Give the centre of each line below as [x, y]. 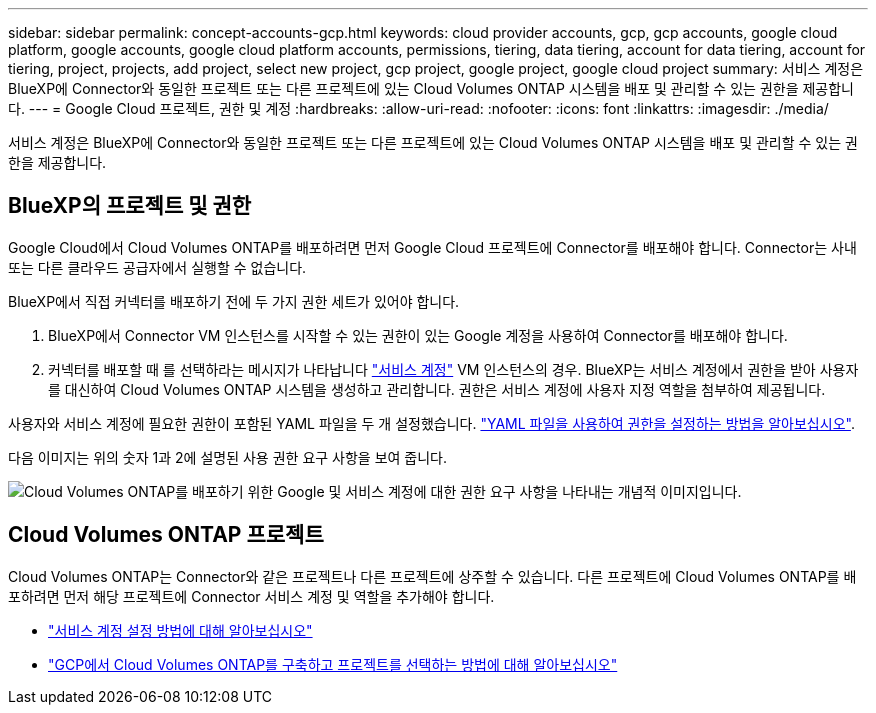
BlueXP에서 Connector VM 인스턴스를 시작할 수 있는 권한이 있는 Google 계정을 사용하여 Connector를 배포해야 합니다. [418, 335]
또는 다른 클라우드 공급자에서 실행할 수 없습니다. [157, 267]
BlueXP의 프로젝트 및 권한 [130, 206]
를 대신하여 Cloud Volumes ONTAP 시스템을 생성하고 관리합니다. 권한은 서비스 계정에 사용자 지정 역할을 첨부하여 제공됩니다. [437, 389]
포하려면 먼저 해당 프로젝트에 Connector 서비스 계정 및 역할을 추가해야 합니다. [251, 596]
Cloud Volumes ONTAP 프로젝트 [166, 535]
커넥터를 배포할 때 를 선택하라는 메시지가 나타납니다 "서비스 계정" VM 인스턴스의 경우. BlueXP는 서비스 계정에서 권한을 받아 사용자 [453, 369]
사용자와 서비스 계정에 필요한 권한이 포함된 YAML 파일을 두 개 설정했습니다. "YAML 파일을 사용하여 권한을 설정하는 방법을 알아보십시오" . [431, 423]
